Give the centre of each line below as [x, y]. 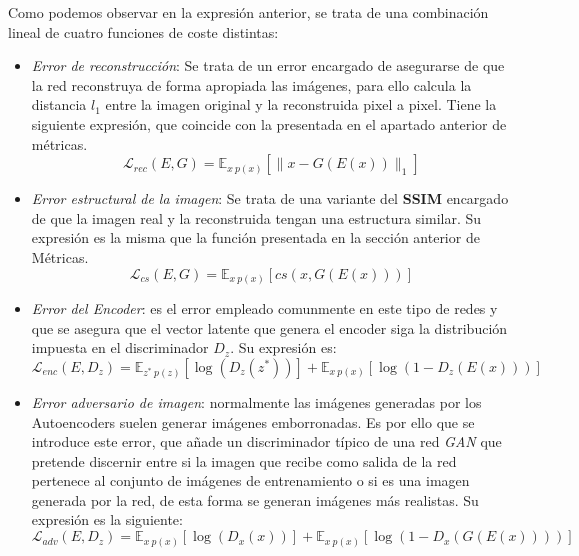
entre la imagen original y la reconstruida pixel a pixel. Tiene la [301, 104]
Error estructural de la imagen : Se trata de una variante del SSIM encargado [270, 198]
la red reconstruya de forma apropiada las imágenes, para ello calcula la [251, 84]
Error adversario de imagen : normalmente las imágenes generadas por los [256, 401]
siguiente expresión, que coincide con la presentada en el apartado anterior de [269, 123]
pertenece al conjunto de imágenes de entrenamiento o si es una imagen [250, 480]
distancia [59, 104]
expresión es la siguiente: [107, 519]
